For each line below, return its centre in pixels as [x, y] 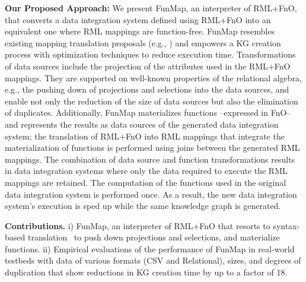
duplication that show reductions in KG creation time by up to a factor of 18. [146, 272]
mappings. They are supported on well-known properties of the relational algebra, [154, 77]
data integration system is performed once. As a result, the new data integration [151, 194]
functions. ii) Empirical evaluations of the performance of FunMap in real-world [150, 248]
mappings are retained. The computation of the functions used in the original [146, 182]
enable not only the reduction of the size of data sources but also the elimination [152, 101]
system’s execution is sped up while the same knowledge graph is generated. [143, 206]
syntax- [286, 225]
